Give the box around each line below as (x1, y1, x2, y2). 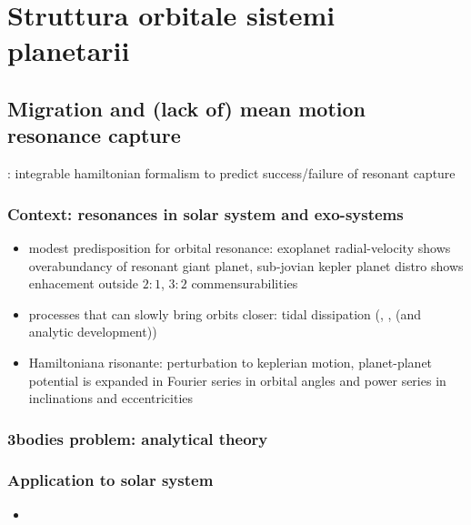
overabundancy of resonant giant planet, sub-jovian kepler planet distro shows (28, 256, 464, 275)
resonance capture (7, 121, 181, 149)
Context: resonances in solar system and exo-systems (7, 202, 404, 225)
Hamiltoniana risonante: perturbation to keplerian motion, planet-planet (28, 352, 433, 371)
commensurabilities (191, 274, 298, 293)
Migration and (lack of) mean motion (7, 94, 366, 122)
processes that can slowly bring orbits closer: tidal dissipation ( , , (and (28, 304, 422, 323)
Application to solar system (7, 469, 214, 491)
